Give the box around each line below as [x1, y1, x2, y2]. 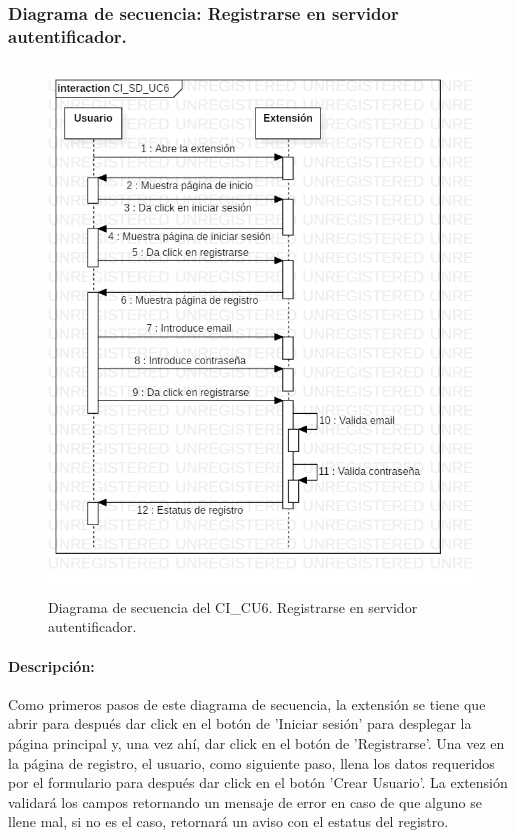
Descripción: [8, 655, 95, 676]
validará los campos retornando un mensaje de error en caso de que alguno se [8, 791, 482, 812]
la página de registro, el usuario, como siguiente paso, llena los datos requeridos [8, 752, 495, 773]
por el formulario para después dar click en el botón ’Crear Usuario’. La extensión [8, 772, 508, 793]
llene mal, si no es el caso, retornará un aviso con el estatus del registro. [8, 811, 449, 832]
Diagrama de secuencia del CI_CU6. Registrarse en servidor [48, 596, 418, 617]
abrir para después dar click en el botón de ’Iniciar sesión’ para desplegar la [8, 713, 472, 734]
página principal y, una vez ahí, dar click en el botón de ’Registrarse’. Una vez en [8, 733, 505, 754]
